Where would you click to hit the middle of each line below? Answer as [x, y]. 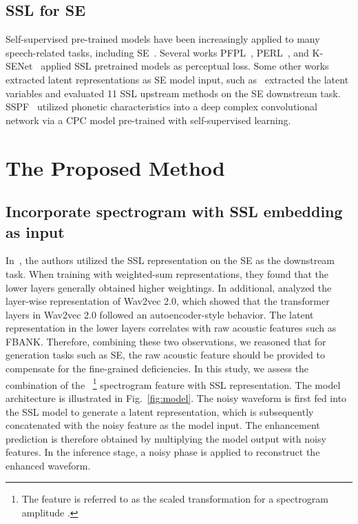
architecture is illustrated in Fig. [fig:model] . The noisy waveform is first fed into [176, 397]
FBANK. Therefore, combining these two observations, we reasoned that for [166, 341]
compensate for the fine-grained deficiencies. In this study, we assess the [157, 369]
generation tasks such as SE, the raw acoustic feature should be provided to [165, 355]
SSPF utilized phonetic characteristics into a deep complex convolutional [161, 107]
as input [35, 231]
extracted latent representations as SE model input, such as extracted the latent [177, 79]
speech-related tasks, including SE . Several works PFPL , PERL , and [157, 52]
